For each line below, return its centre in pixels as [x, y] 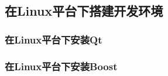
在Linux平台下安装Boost [61, 66]
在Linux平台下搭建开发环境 [84, 11]
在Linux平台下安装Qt [54, 39]
